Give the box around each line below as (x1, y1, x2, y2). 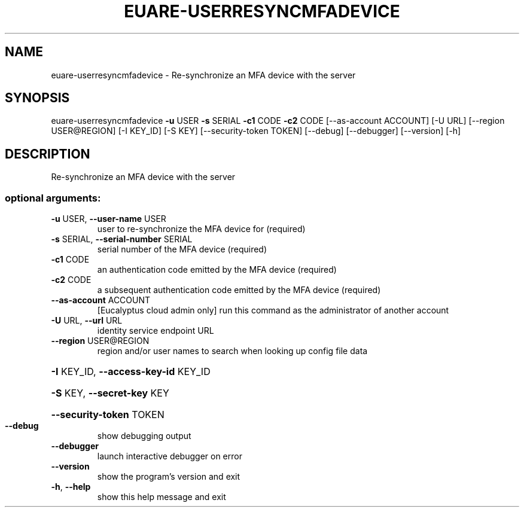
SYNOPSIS (5, 90, 70, 106)
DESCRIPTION (5, 146, 90, 161)
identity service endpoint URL (97, 325, 214, 336)
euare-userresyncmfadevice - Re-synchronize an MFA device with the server (51, 69, 356, 80)
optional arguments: (5, 191, 101, 204)
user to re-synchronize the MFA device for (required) (97, 224, 306, 234)
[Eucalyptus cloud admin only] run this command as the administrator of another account (97, 305, 449, 316)
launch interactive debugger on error (97, 451, 242, 462)
